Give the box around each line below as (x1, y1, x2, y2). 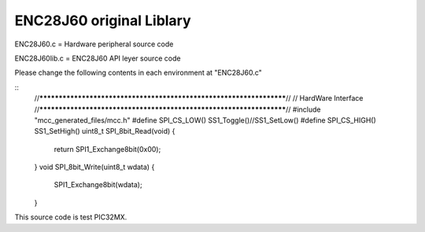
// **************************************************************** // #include (34, 105, 321, 114)
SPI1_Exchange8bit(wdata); (54, 180, 142, 190)
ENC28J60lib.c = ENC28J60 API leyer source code (14, 53, 181, 63)
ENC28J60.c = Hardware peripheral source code (14, 39, 174, 49)
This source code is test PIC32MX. (14, 212, 128, 222)
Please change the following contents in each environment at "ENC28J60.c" (14, 68, 263, 78)
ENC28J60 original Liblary (14, 12, 192, 29)
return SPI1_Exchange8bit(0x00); (54, 144, 161, 153)
